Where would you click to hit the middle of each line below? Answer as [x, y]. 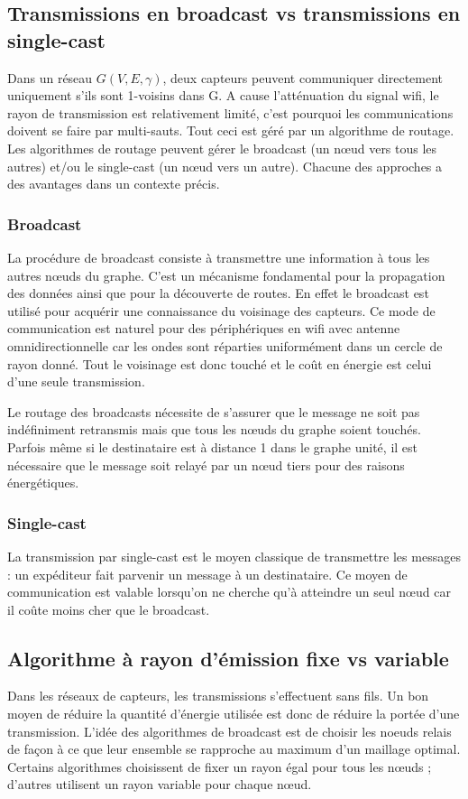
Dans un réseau [50, 77]
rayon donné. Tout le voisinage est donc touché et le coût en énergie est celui [220, 363]
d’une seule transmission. [76, 381]
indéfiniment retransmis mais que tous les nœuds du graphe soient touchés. [214, 429]
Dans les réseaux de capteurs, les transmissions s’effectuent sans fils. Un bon [218, 696]
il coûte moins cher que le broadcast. [109, 609]
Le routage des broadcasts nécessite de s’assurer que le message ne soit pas [214, 411]
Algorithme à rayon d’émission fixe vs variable [228, 658]
